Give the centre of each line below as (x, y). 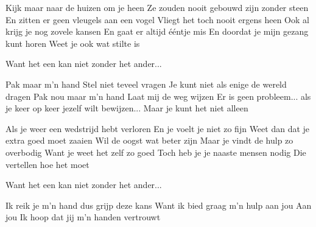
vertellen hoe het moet (47, 164)
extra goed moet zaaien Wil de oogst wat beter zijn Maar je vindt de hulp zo (149, 140)
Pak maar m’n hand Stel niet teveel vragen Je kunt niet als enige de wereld (146, 84)
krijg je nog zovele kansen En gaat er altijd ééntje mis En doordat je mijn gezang (157, 31)
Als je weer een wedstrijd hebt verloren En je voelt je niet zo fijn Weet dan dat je (158, 128)
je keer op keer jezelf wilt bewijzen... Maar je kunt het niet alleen (127, 108)
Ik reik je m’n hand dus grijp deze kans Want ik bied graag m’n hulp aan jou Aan (159, 205)
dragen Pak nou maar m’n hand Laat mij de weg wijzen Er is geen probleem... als (158, 96)
